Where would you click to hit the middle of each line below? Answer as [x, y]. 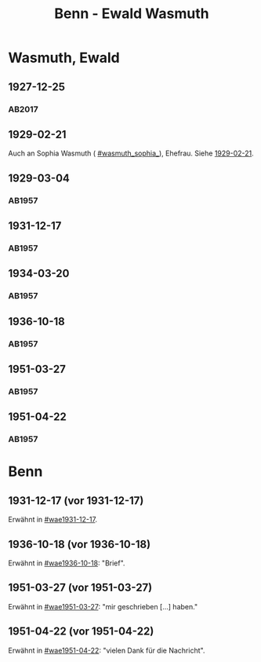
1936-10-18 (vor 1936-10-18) [80, 544]
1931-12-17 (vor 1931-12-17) [76, 501]
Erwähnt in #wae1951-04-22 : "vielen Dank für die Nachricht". [107, 650]
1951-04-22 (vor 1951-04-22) [81, 632]
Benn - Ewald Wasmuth [132, 14]
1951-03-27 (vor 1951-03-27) [80, 588]
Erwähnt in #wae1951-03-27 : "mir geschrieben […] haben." [103, 606]
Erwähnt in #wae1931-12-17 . [53, 520]
